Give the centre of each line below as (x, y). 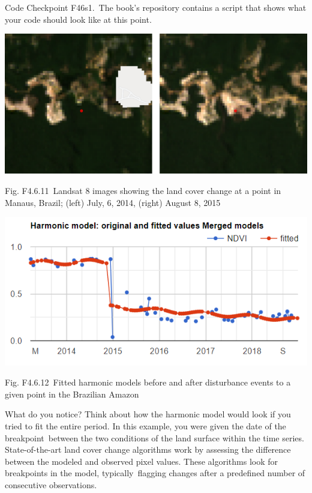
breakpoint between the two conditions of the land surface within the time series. (154, 437)
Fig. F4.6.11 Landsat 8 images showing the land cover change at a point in (143, 191)
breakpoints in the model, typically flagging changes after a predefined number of (155, 473)
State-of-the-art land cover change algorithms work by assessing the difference (148, 449)
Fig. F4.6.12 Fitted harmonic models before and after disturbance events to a (148, 382)
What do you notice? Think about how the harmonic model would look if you (148, 414)
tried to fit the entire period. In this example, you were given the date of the (145, 425)
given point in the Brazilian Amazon (72, 394)
